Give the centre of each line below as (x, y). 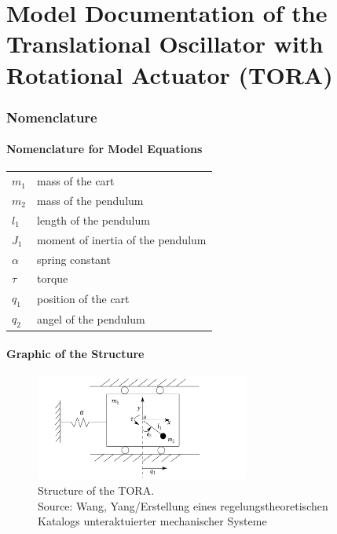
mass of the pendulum (90, 200)
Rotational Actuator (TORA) (170, 74)
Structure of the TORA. (96, 490)
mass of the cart (75, 181)
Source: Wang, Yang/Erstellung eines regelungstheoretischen (183, 505)
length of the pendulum (93, 219)
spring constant (73, 259)
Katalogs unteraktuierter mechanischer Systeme (152, 521)
